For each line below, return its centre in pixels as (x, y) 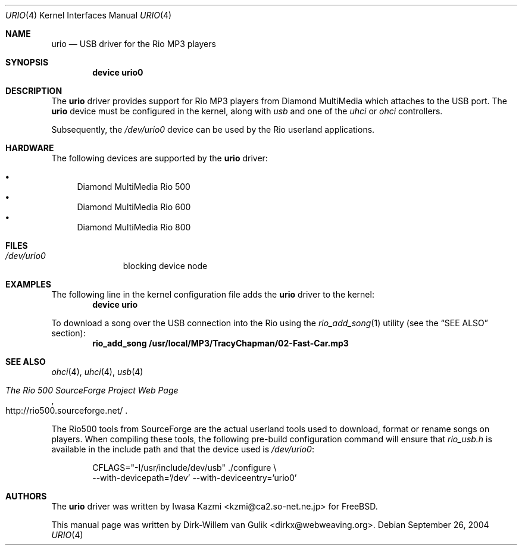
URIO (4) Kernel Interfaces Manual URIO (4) (89, 15)
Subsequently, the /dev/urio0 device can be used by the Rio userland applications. (213, 129)
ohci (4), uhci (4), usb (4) (97, 372)
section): (68, 333)
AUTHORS (26, 496)
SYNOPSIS (27, 62)
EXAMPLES (28, 284)
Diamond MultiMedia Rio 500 (134, 187)
